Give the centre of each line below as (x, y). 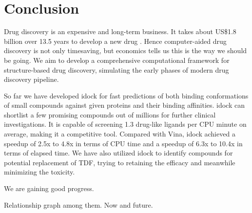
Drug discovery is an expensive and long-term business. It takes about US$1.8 (120, 31)
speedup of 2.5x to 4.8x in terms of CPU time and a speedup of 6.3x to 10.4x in (123, 143)
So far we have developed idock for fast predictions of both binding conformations (126, 95)
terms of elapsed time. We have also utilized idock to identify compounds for (118, 153)
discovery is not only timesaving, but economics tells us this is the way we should (126, 50)
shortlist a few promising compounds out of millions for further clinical (110, 114)
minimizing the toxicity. (39, 172)
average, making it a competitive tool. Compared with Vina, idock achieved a (120, 134)
